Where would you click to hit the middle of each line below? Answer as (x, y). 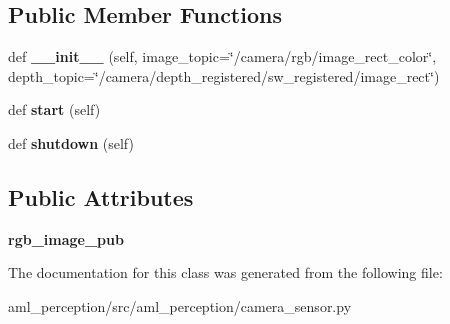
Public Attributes (101, 196)
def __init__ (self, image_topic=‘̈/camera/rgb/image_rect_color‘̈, (222, 56)
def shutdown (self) (71, 142)
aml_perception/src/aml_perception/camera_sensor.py (180, 305)
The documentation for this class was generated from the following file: (225, 272)
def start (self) (54, 109)
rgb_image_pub (66, 238)
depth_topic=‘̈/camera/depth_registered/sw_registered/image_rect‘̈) (224, 75)
